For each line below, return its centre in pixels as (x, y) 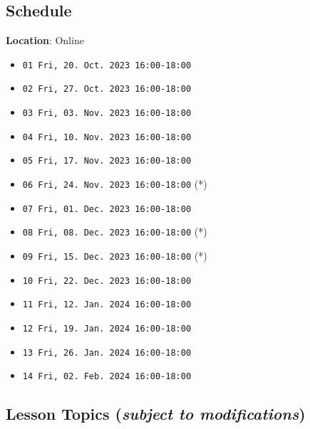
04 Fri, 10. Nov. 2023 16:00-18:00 (107, 137)
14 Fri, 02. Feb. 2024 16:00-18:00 (107, 377)
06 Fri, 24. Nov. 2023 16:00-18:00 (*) (115, 184)
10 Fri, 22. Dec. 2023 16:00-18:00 (107, 281)
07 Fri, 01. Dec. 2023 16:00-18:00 (107, 209)
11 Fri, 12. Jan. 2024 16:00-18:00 (107, 305)
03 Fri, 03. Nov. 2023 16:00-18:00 (107, 113)
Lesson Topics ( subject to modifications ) (156, 414)
